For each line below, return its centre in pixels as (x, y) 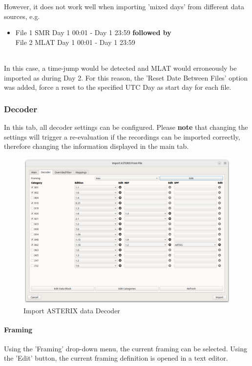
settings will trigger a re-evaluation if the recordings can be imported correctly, (122, 136)
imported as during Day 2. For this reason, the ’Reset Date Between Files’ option (126, 77)
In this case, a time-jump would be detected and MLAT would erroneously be (120, 68)
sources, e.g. (22, 16)
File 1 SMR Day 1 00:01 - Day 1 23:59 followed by (93, 32)
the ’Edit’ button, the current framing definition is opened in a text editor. (116, 358)
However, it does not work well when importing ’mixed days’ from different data (124, 6)
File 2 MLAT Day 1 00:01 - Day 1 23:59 (75, 42)
